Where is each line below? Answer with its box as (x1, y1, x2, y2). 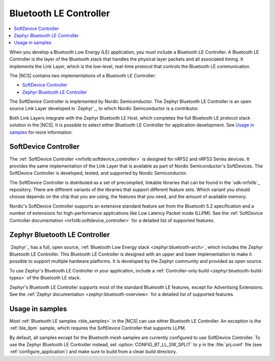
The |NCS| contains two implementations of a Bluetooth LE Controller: (9, 72, 156, 78)
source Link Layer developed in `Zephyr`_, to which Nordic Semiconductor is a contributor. (9, 105, 199, 112)
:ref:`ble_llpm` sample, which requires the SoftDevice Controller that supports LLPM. (9, 325, 186, 331)
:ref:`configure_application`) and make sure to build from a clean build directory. (9, 349, 177, 355)
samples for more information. (9, 129, 73, 135)
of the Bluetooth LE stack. (26, 275, 81, 281)
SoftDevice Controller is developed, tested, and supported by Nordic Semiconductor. (9, 170, 188, 176)
